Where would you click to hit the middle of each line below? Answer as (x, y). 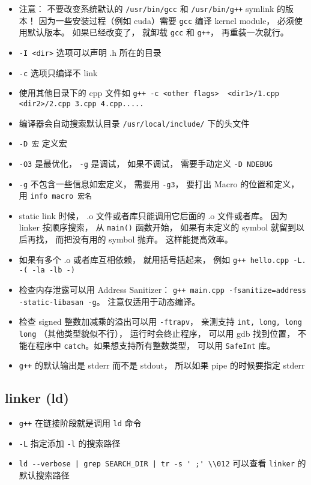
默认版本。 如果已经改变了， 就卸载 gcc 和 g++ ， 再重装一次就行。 (158, 32)
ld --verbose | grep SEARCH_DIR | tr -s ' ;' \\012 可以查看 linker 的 (162, 463)
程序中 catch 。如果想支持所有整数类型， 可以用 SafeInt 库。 (155, 345)
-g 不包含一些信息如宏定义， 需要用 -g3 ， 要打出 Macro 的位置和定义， (159, 183)
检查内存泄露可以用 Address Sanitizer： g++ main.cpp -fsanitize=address (162, 290)
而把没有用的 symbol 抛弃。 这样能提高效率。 (144, 239)
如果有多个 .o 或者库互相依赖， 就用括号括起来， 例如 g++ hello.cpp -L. (162, 259)
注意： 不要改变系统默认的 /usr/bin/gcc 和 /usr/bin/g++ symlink (146, 8)
